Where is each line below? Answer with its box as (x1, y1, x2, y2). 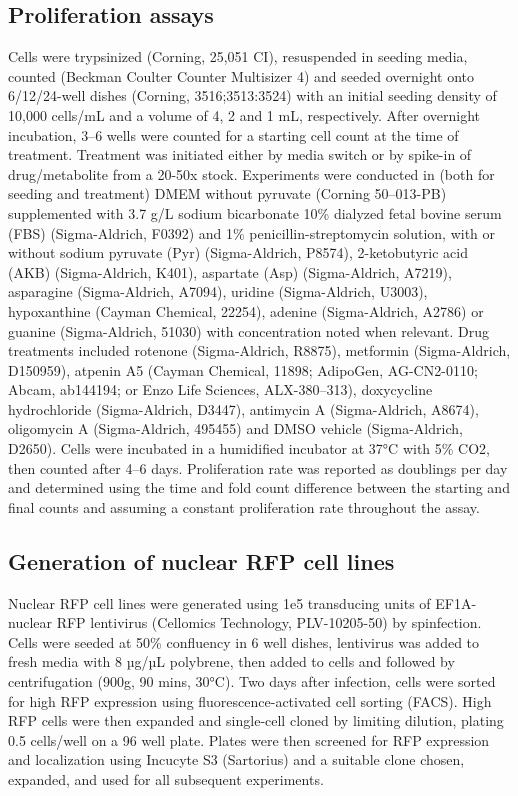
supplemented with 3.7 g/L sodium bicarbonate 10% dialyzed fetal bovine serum (8, 202, 502, 223)
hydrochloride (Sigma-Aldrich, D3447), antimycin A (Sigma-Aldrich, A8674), (8, 398, 479, 419)
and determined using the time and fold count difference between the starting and (8, 477, 510, 498)
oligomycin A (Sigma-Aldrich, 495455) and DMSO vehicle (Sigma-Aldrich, (8, 418, 463, 439)
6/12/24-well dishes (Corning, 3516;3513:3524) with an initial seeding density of (8, 85, 497, 106)
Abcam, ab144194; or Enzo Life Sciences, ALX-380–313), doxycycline (8, 379, 433, 400)
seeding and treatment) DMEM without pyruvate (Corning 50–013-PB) (8, 183, 447, 204)
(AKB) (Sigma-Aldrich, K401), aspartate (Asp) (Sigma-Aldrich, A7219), (8, 261, 452, 282)
